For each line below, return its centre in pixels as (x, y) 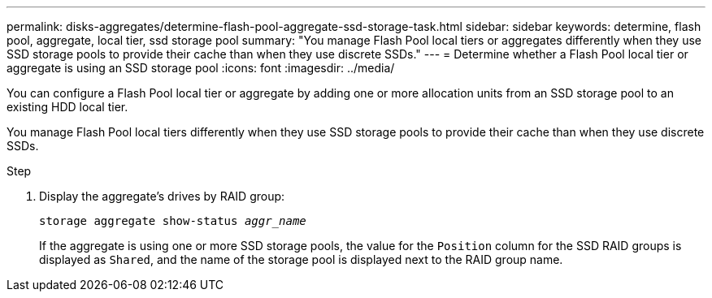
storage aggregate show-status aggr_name (173, 221)
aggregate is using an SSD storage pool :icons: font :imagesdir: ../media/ (201, 68)
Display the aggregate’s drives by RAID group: (162, 196)
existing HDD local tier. (67, 107)
